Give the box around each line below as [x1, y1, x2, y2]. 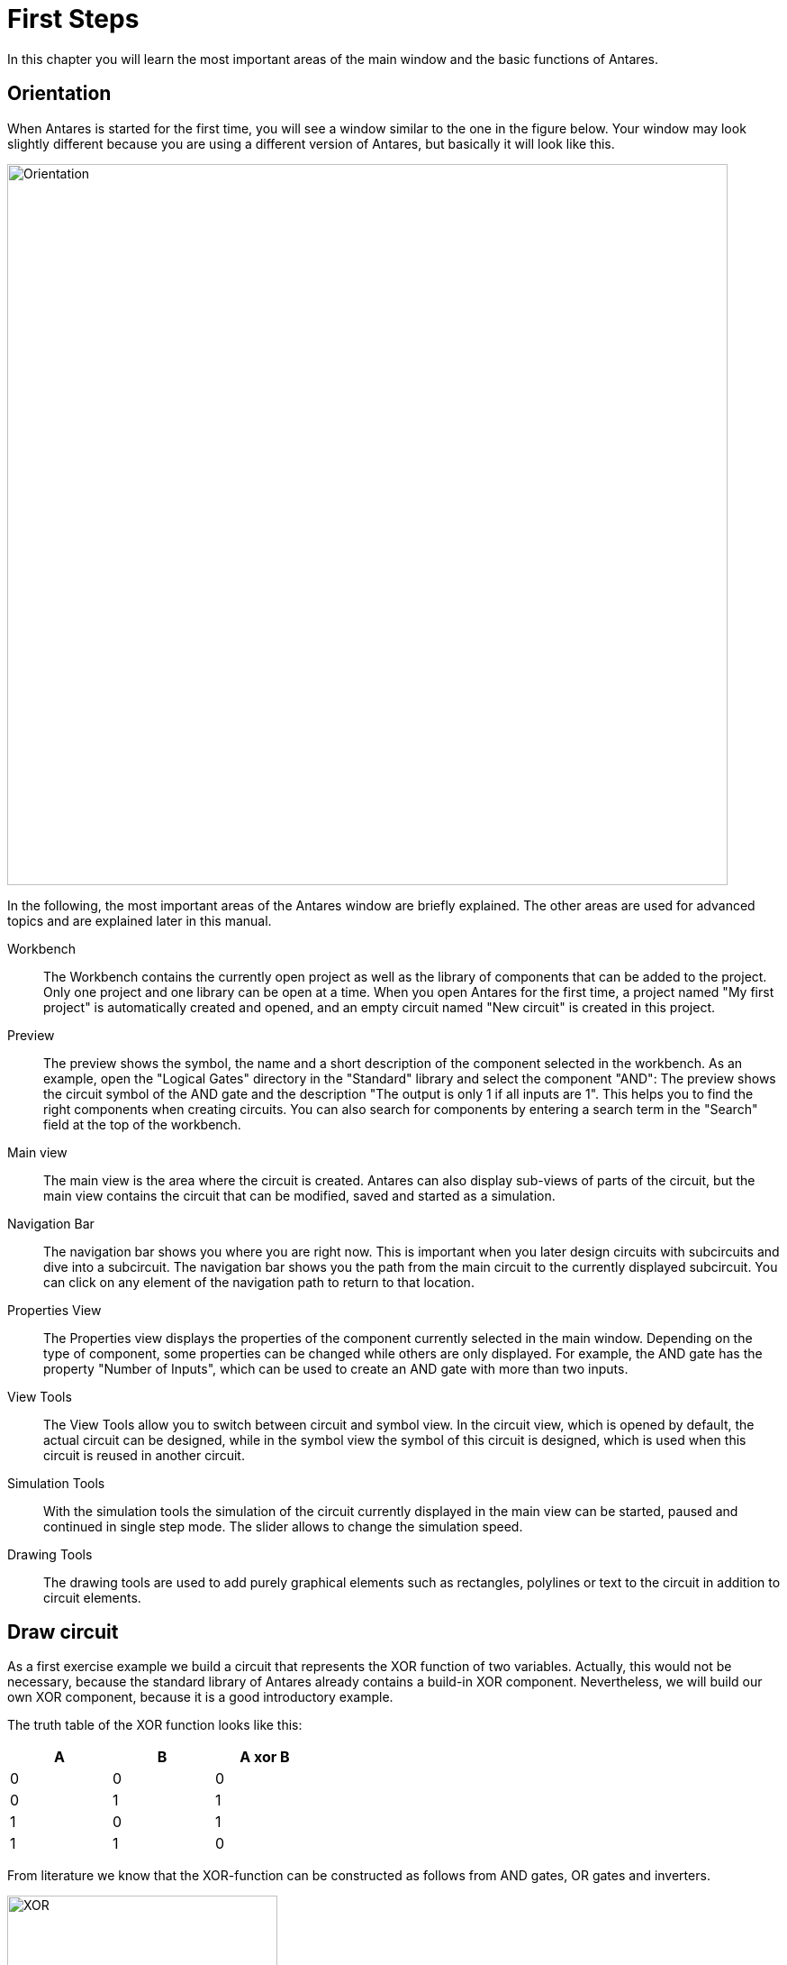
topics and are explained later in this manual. [7, 912, 272, 928]
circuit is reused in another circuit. [43, 1447, 245, 1463]
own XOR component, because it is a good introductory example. [7, 1689, 393, 1705]
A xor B [240, 1748, 290, 1767]
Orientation [7, 82, 112, 105]
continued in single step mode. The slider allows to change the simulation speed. [43, 1518, 523, 1534]
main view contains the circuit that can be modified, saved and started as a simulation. [43, 1187, 556, 1203]
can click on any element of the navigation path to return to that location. [43, 1274, 475, 1290]
